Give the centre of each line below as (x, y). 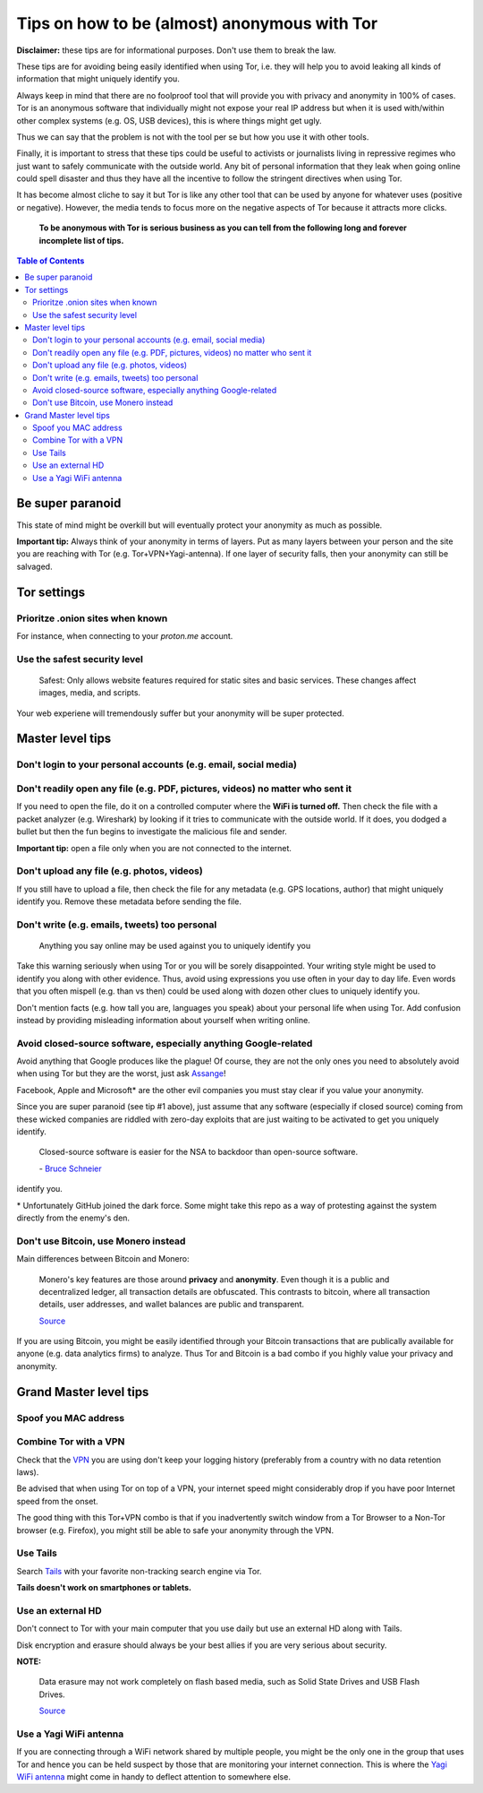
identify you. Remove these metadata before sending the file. (129, 901)
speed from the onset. (57, 1501)
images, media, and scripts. (90, 693)
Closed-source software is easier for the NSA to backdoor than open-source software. (199, 1152)
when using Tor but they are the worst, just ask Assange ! (122, 1073)
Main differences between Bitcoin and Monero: (103, 1259)
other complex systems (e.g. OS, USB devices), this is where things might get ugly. (169, 120)
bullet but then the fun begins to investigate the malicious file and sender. (152, 832)
